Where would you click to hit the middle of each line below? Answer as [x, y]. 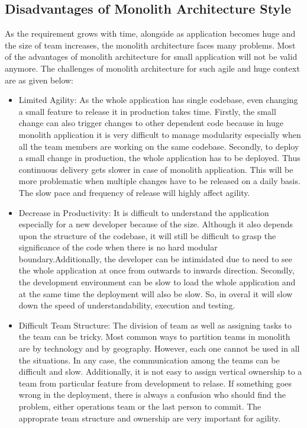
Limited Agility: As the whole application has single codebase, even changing [158, 100]
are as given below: [39, 80]
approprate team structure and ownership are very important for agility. [150, 418]
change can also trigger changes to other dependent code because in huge [151, 123]
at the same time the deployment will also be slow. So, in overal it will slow [156, 293]
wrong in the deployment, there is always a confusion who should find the [152, 395]
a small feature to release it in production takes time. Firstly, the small [147, 111]
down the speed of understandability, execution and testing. [127, 305]
